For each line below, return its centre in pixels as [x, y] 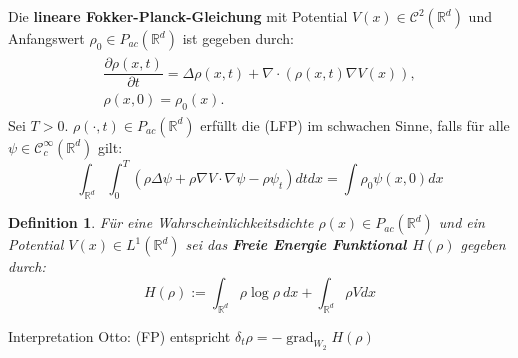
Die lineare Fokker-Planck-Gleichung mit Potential [178, 16]
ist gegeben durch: [238, 38]
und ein [461, 222]
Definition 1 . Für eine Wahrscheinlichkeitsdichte [161, 222]
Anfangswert [46, 38]
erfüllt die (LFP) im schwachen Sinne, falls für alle [355, 124]
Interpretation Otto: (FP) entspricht [119, 335]
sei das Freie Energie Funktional [296, 244]
